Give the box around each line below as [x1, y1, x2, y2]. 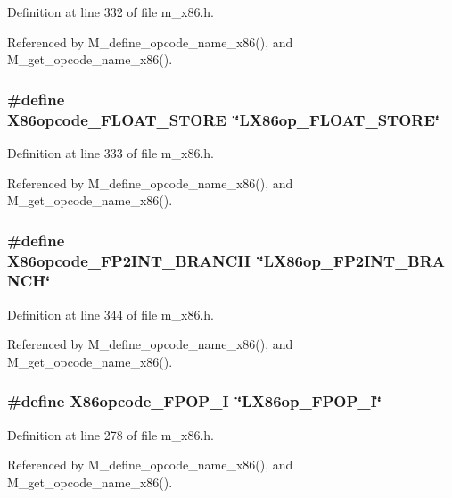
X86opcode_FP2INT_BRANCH [7, 249, 251, 271]
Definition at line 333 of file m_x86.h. [7, 143, 214, 162]
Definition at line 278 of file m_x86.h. [7, 425, 214, 444]
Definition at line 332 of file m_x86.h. [7, 3, 214, 21]
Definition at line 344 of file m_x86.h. [7, 304, 214, 323]
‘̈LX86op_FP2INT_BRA [259, 249, 446, 271]
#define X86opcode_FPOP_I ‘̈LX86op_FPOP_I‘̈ [7, 390, 382, 412]
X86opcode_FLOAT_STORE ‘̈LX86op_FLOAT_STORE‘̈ [7, 108, 440, 130]
